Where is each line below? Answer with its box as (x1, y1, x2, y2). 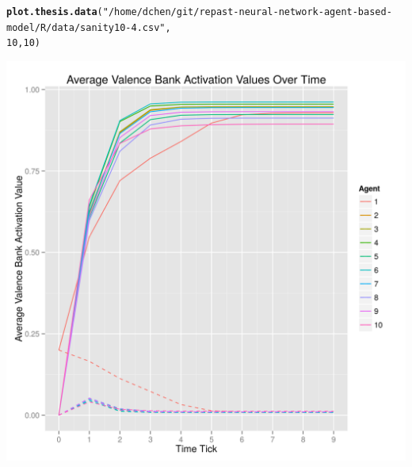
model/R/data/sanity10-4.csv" (6, 21, 166, 33)
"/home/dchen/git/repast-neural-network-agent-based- (102, 6, 392, 17)
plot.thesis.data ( (6, 6, 103, 17)
